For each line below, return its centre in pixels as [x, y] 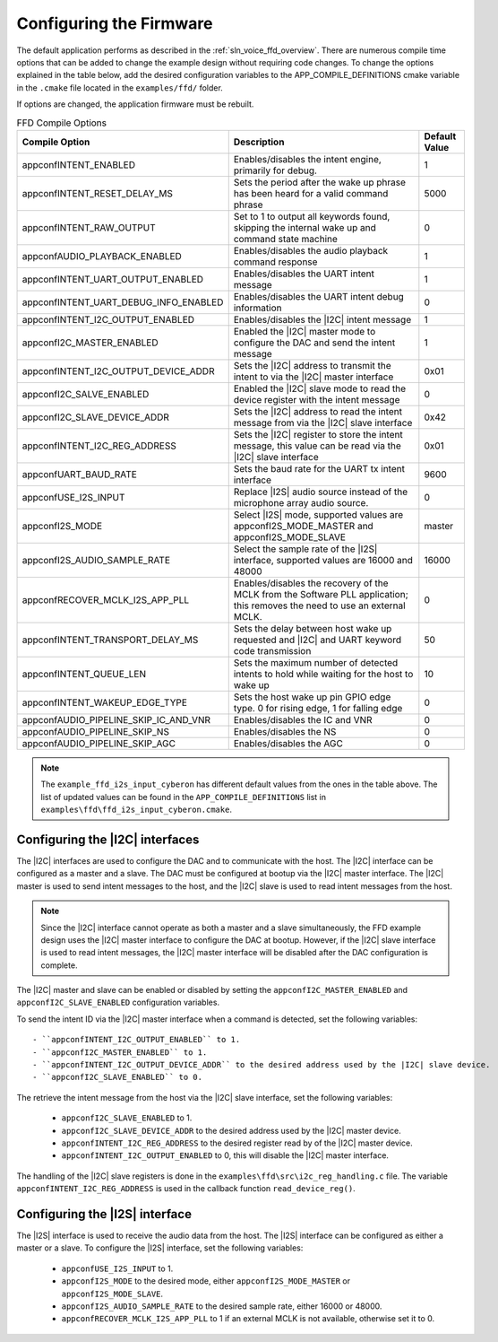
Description [259, 142]
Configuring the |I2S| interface [104, 1214]
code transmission [272, 650]
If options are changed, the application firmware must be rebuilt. [135, 104]
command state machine [285, 239]
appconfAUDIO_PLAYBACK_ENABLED [102, 256]
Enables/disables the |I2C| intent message [322, 319]
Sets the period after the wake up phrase [320, 182]
